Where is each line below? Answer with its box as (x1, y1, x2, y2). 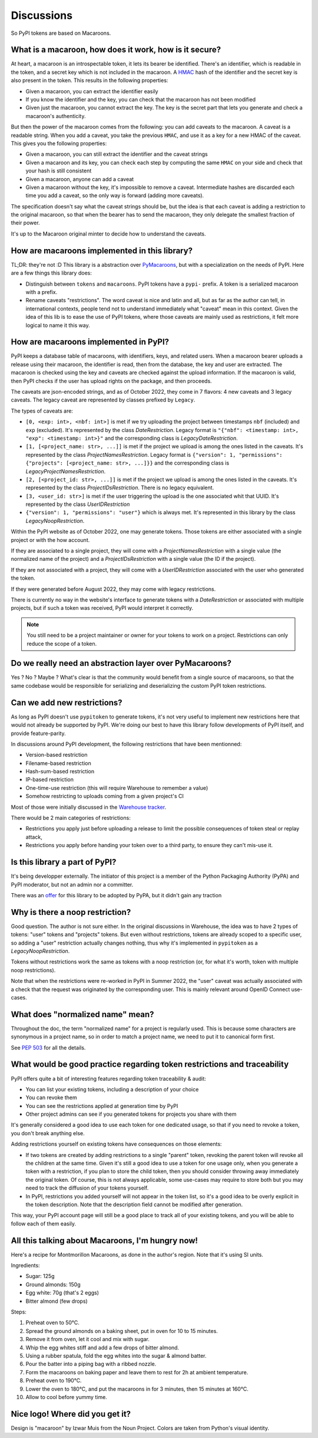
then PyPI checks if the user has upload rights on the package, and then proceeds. (11, 377, 212, 384)
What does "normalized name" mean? (11, 1009, 154, 1019)
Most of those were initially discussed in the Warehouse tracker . (11, 803, 167, 810)
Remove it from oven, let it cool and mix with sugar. (25, 1336, 150, 1343)
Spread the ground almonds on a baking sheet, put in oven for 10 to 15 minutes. (25, 1327, 218, 1334)
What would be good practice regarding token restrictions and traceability (11, 1060, 289, 1070)
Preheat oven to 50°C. (25, 1319, 79, 1326)
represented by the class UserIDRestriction (25, 501, 130, 508)
